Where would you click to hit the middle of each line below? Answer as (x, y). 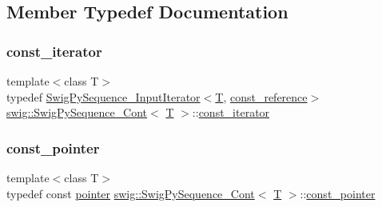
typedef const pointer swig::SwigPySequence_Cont (131, 193)
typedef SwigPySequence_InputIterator (103, 96)
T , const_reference (261, 96)
